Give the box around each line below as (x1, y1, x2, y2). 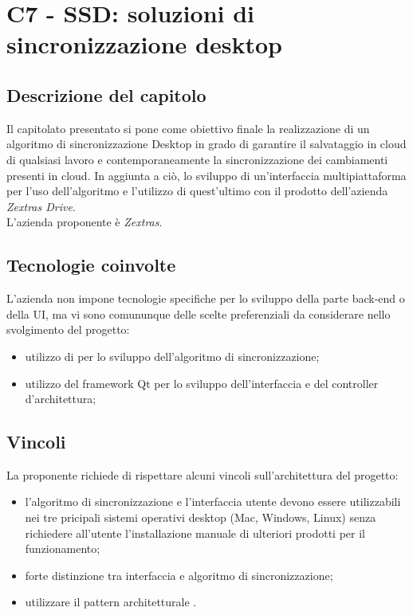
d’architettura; (25, 390, 96, 407)
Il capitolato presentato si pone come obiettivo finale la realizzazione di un (6, 119, 370, 136)
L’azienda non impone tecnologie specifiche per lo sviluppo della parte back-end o (6, 290, 405, 307)
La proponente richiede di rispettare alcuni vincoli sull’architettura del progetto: (6, 466, 399, 483)
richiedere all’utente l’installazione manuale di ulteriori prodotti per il (25, 524, 365, 541)
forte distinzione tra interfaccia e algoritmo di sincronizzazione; (25, 566, 333, 583)
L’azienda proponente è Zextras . (6, 213, 163, 230)
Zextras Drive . (6, 198, 76, 214)
